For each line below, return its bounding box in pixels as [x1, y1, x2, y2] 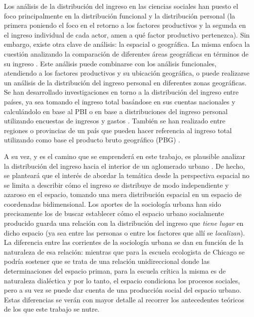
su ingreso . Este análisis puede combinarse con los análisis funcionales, [4, 58, 217, 68]
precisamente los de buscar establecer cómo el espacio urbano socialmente [4, 208, 224, 218]
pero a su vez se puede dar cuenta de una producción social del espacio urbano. [4, 285, 241, 295]
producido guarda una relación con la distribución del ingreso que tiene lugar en [4, 218, 244, 228]
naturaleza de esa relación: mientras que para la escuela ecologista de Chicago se [4, 246, 245, 257]
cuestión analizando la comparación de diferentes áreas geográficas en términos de [4, 48, 249, 59]
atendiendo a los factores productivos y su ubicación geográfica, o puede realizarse [4, 68, 250, 78]
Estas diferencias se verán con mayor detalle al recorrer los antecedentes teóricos [4, 294, 244, 304]
